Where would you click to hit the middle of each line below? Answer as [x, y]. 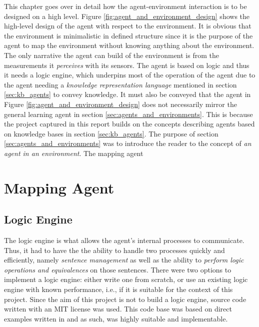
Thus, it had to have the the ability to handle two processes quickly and [114, 250]
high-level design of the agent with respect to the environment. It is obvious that [128, 26]
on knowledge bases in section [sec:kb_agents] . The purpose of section [111, 133]
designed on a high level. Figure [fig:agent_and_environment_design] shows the [127, 16]
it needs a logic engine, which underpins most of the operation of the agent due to [130, 75]
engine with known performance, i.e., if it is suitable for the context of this [118, 289]
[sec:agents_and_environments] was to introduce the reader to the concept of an [128, 143]
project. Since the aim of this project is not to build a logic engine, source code [125, 299]
